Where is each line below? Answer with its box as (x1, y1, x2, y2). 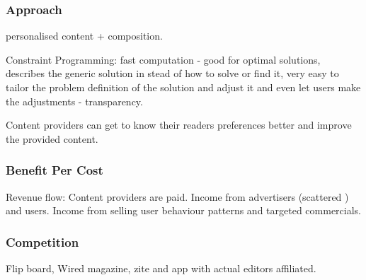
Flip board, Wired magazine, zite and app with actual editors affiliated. (6, 261, 316, 275)
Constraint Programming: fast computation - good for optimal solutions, (6, 52, 321, 66)
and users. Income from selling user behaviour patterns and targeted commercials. (6, 203, 361, 218)
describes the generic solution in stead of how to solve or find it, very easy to (6, 66, 339, 81)
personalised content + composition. (6, 28, 163, 43)
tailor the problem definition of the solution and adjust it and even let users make (6, 80, 361, 94)
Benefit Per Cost (6, 161, 103, 179)
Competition (6, 233, 79, 250)
